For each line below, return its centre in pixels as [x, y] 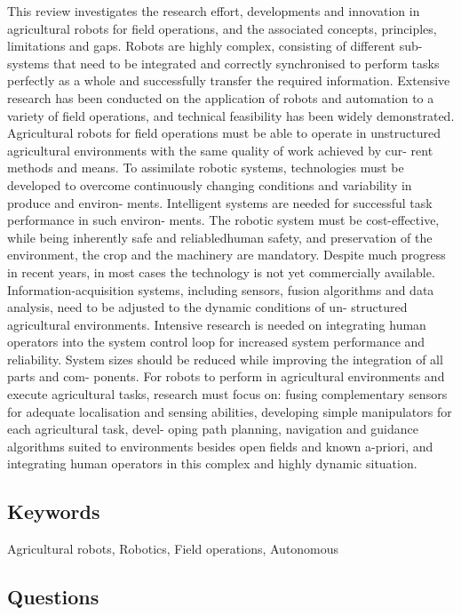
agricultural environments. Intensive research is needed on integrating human [217, 324]
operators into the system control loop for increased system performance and [216, 342]
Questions [53, 597]
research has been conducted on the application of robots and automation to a [221, 97]
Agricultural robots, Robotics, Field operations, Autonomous [173, 549]
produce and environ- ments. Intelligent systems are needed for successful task [220, 202]
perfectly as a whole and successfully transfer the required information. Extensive [229, 80]
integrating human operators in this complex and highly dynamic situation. [212, 463]
